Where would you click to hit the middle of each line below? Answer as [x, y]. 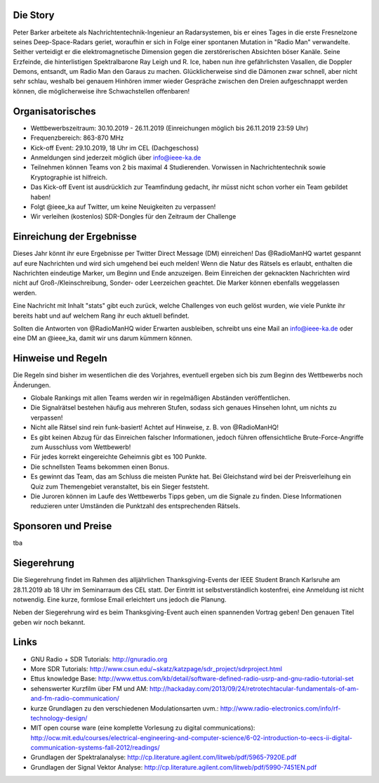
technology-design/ [59, 718]
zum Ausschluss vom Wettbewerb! [81, 447]
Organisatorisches [54, 111]
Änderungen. [32, 385]
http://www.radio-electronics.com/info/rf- [280, 708]
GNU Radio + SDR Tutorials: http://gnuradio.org [99, 659]
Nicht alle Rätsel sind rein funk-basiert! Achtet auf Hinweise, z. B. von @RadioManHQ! [155, 427]
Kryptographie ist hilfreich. [69, 177]
